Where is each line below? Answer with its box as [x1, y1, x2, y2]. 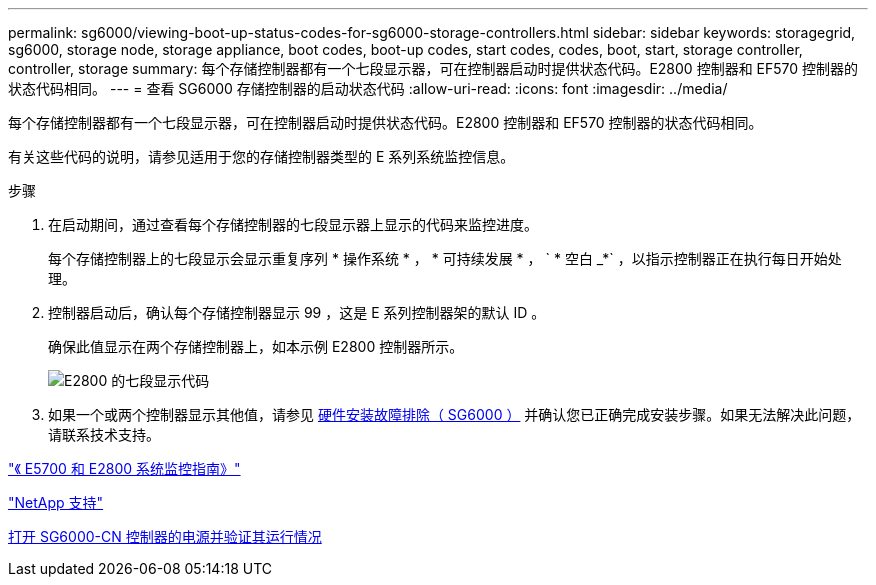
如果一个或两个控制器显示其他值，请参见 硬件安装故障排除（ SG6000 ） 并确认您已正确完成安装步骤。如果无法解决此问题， [48, 406, 861, 423]
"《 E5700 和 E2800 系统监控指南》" [8, 460, 241, 477]
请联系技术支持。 [48, 426, 160, 443]
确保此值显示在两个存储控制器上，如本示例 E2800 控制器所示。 [48, 338, 464, 355]
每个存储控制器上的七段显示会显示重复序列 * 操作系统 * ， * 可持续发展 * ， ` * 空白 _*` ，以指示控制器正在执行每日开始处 [48, 250, 842, 267]
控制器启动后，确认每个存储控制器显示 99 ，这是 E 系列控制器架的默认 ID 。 [48, 304, 546, 321]
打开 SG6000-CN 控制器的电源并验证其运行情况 [8, 528, 322, 545]
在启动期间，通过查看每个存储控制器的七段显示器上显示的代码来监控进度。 [48, 216, 538, 233]
